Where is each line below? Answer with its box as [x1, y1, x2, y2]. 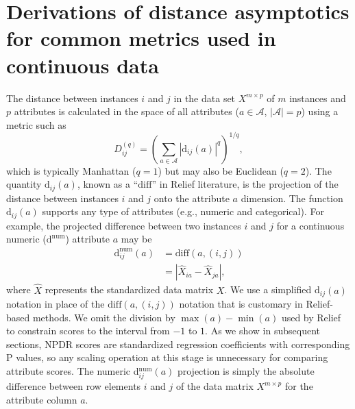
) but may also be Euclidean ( [158, 163, 284, 177]
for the [284, 379, 313, 393]
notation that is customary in [179, 297, 303, 311]
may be [121, 232, 152, 246]
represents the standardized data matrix [45, 282, 214, 297]
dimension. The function [241, 190, 343, 205]
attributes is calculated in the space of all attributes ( [14, 104, 239, 119]
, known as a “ [77, 177, 138, 191]
